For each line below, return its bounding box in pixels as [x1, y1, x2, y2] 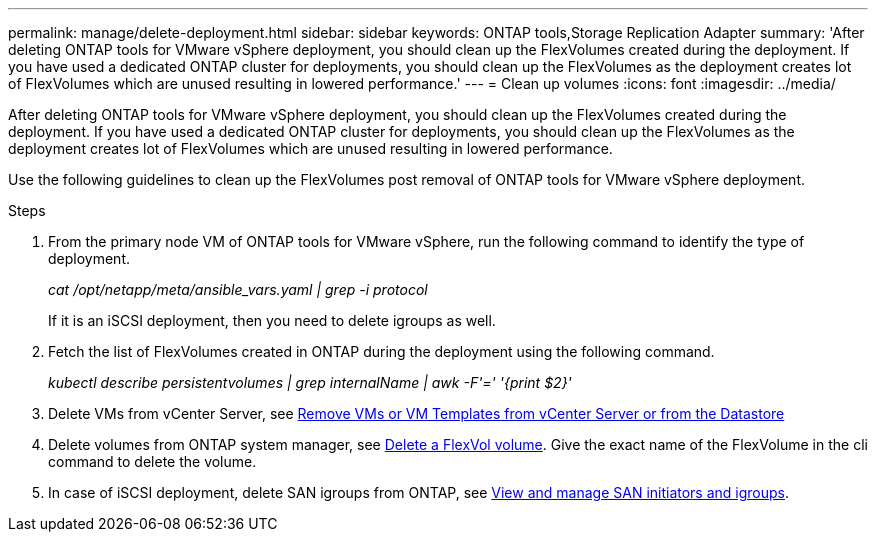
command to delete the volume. [48, 453, 257, 470]
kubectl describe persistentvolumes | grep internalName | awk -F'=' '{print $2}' [48, 374, 572, 391]
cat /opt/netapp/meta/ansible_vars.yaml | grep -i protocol [48, 281, 428, 298]
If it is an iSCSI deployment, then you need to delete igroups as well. [48, 312, 496, 329]
